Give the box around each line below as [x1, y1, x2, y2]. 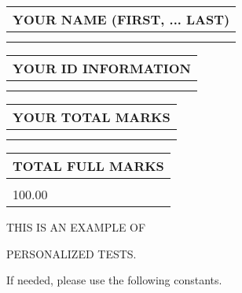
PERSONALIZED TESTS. [6, 245, 137, 261]
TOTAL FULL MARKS [13, 157, 164, 175]
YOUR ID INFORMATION [13, 59, 191, 77]
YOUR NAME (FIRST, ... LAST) [13, 10, 230, 28]
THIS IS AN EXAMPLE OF [6, 219, 146, 235]
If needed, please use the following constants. [6, 272, 222, 288]
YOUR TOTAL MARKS [13, 108, 170, 126]
